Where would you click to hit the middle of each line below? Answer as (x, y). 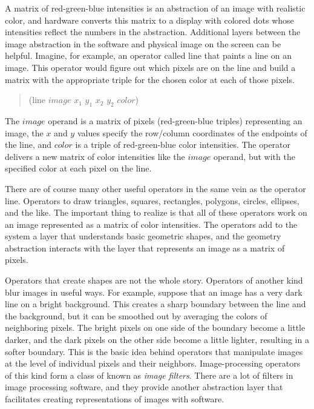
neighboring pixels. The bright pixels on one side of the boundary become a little (155, 328)
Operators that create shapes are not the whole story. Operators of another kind (154, 280)
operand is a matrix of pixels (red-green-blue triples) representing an (175, 120)
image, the (24, 132)
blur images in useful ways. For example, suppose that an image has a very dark (154, 292)
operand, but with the (254, 156)
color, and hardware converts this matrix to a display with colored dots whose (149, 20)
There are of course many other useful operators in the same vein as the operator (155, 188)
